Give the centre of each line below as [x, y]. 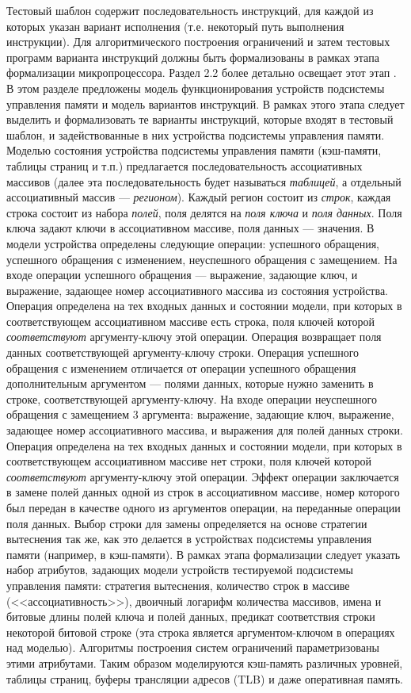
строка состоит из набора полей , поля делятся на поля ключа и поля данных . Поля [204, 212]
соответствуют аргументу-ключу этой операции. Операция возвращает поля [194, 337]
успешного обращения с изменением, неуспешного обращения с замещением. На [202, 259]
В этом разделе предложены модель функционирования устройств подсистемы [196, 88]
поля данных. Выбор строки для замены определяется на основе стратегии [187, 523]
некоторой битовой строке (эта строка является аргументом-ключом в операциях [201, 632]
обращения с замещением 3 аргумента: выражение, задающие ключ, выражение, [200, 414]
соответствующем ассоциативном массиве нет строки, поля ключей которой [189, 461]
